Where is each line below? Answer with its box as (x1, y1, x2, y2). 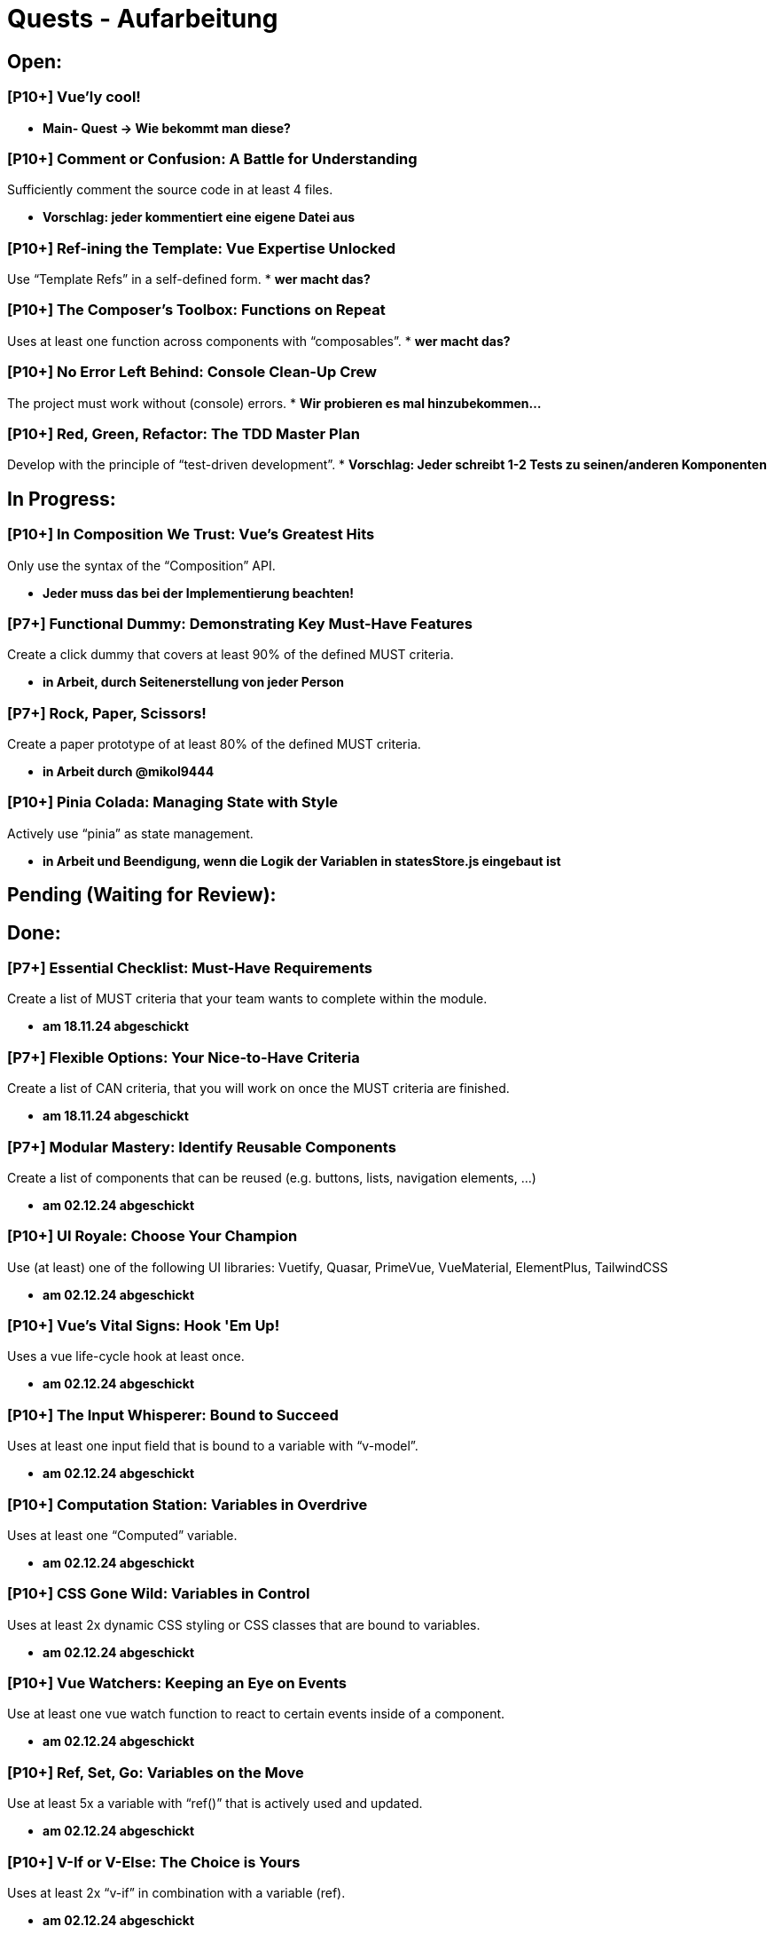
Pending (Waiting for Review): (7, 884, 277, 907)
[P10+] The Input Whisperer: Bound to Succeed (7, 1405, 339, 1424)
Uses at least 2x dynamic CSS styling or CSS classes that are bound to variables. (7, 1616, 481, 1632)
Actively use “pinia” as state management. (7, 825, 254, 841)
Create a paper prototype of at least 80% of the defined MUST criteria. (7, 736, 421, 752)
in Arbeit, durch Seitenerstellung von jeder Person (43, 674, 344, 690)
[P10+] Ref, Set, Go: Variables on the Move (7, 1763, 304, 1781)
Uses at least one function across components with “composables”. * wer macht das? (7, 333, 511, 349)
